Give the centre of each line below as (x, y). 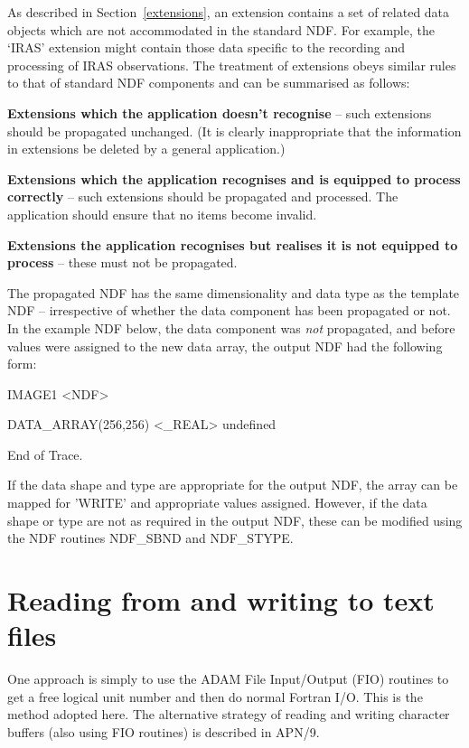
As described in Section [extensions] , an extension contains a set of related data (229, 12)
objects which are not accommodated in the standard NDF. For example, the (221, 29)
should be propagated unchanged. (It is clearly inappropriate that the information (234, 131)
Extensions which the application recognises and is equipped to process (234, 178)
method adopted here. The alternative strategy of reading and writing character (229, 714)
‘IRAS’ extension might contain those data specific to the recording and (206, 47)
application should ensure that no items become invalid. (162, 214)
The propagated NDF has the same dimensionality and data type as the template (234, 292)
